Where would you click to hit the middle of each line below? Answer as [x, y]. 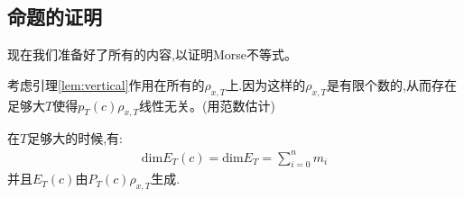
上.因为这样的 [266, 84]
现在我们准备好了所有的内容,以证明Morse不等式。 [152, 54]
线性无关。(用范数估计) [207, 105]
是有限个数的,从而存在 [392, 84]
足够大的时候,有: [75, 138]
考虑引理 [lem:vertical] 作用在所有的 [106, 84]
